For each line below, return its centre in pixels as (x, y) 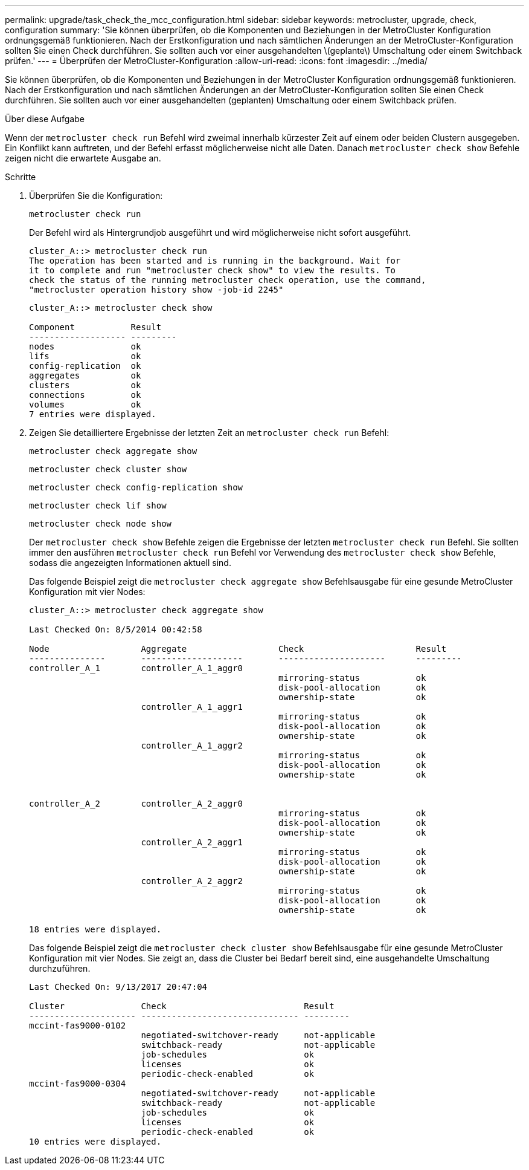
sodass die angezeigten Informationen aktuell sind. (130, 563)
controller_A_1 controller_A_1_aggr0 (136, 668)
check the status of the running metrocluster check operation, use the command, (228, 280)
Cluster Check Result (182, 1006)
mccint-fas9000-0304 (78, 1084)
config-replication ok (85, 366)
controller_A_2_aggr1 (192, 842)
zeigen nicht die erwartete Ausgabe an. (83, 158)
